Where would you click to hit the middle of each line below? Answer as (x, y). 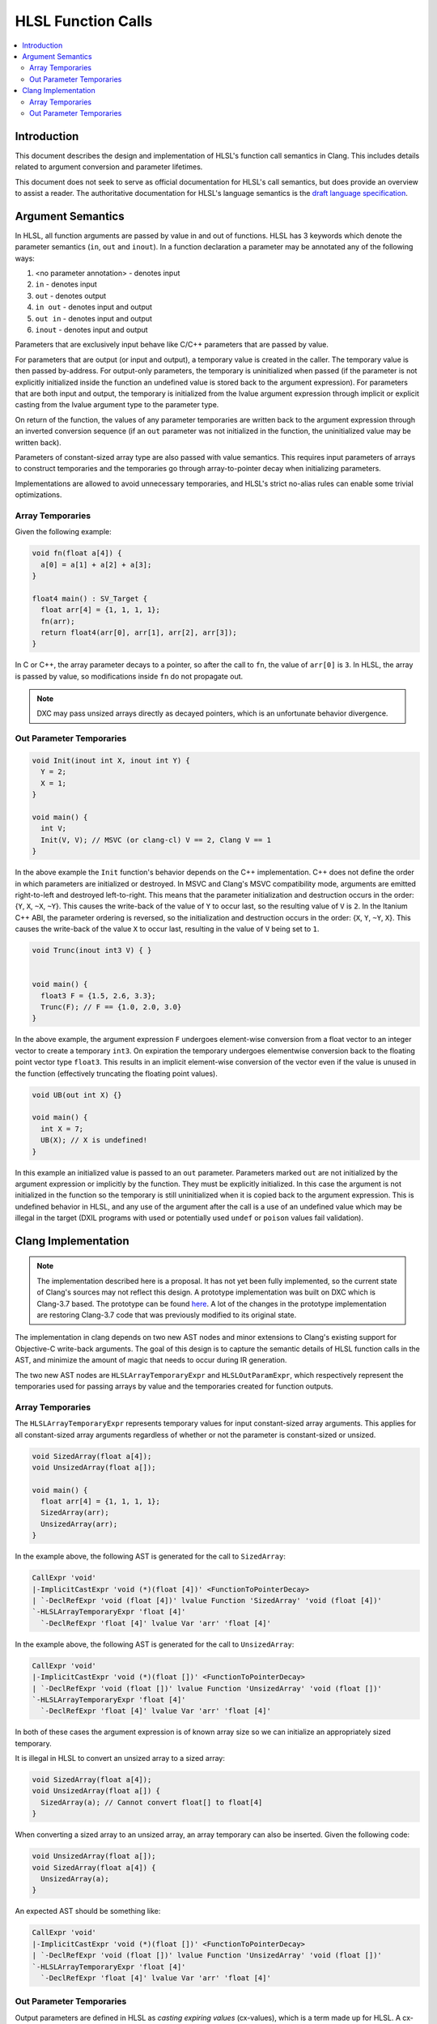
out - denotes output (71, 296)
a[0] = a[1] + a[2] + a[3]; (96, 564)
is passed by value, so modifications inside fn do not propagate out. (129, 676)
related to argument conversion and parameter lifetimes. (109, 167)
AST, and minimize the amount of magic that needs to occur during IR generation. (151, 1360)
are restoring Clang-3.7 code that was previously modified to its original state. (167, 1315)
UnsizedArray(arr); (79, 1524)
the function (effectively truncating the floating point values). (116, 1074)
